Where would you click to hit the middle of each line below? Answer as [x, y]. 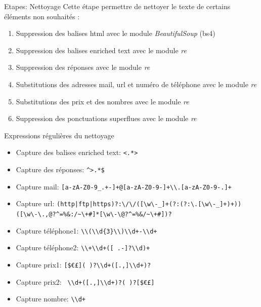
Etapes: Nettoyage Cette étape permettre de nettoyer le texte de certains [117, 6]
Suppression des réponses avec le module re [83, 67]
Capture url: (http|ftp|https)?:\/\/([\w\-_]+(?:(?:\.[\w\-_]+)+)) [129, 203]
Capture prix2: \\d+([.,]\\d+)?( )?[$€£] [85, 281]
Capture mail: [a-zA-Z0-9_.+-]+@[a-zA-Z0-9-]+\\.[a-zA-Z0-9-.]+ [124, 186]
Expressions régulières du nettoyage [59, 135]
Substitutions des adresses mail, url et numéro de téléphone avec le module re [136, 84]
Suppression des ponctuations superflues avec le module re [106, 118]
